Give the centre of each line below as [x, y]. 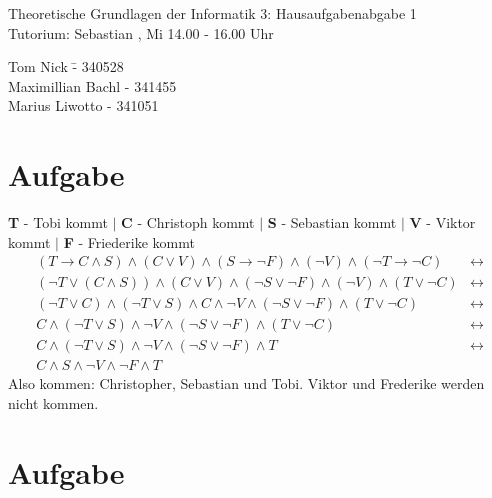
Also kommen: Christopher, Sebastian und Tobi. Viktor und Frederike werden [246, 383]
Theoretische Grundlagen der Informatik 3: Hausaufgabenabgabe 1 [212, 13]
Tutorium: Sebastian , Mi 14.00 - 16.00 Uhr [141, 32]
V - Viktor [442, 222]
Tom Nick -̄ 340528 [66, 66]
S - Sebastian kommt [332, 222]
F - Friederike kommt [129, 241]
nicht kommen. [53, 403]
